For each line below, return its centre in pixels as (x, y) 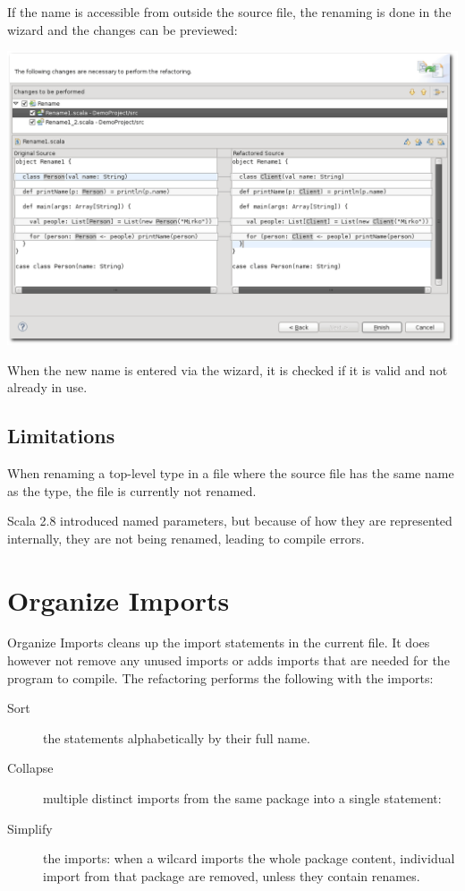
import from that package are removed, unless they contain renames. (232, 875)
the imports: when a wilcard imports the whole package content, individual (249, 858)
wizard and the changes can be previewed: (123, 29)
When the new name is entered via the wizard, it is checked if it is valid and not (228, 369)
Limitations (61, 436)
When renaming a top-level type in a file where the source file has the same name (231, 472)
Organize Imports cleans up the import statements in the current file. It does (219, 643)
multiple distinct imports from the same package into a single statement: (242, 798)
